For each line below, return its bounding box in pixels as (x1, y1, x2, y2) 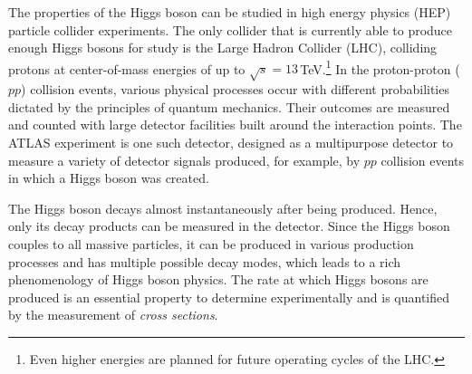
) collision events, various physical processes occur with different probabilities (21, 80, 449, 99)
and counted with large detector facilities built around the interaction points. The (8, 115, 462, 134)
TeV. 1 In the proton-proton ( (300, 56, 460, 78)
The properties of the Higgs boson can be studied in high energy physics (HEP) (8, 3, 451, 21)
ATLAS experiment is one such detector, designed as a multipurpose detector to (8, 132, 454, 151)
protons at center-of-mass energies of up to (8, 59, 246, 78)
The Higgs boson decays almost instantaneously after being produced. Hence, (8, 198, 438, 217)
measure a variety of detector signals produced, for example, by (8, 150, 361, 169)
